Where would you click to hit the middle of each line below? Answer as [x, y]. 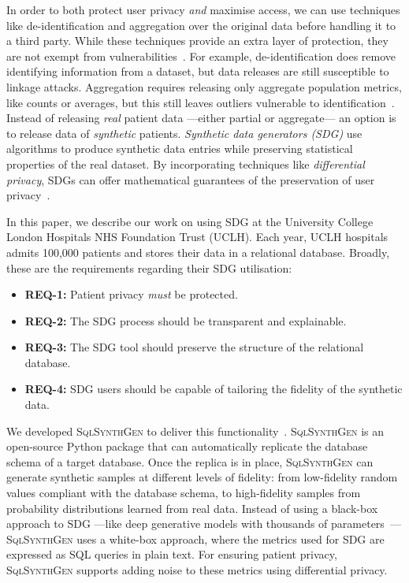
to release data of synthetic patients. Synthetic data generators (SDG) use [184, 133]
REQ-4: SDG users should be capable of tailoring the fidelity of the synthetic [214, 389]
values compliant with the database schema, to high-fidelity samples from [184, 493]
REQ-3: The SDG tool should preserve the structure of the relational [194, 347]
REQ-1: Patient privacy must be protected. [131, 294]
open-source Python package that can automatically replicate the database [187, 446]
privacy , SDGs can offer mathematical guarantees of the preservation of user [191, 179]
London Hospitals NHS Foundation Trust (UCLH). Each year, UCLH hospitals [197, 237]
